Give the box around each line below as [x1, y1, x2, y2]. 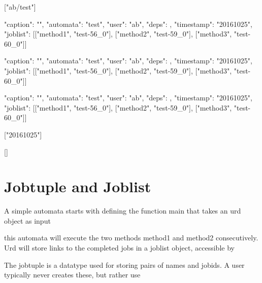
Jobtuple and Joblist [4, 176, 151, 197]
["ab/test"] [4, 2, 36, 12]
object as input [4, 215, 51, 226]
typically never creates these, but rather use [4, 269, 141, 280]
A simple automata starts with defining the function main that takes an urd [4, 205, 241, 216]
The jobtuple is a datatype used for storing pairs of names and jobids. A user [4, 259, 245, 270]
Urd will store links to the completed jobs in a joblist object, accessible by [4, 242, 235, 253]
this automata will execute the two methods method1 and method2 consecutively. [4, 232, 258, 243]
